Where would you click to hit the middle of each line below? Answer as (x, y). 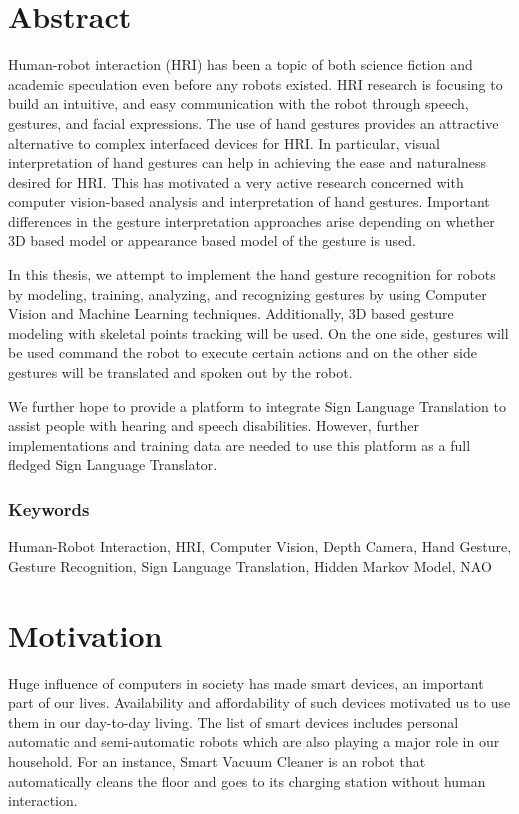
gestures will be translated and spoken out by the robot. (180, 372)
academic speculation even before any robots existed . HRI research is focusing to (255, 83)
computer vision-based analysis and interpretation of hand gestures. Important (249, 201)
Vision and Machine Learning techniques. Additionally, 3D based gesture (231, 313)
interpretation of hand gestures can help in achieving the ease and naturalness (247, 162)
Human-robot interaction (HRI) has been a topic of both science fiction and (240, 64)
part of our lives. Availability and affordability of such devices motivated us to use (259, 702)
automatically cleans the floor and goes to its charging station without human (247, 780)
